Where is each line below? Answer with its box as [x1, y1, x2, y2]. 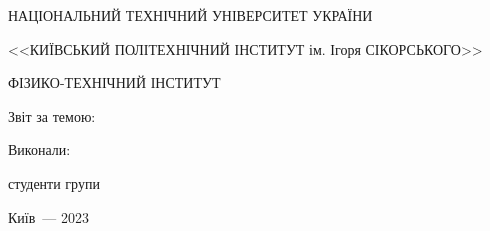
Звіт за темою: [8, 105, 96, 126]
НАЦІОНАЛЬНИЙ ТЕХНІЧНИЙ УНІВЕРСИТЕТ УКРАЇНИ [8, 5, 373, 25]
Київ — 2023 [8, 206, 89, 227]
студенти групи [8, 172, 100, 193]
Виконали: [8, 139, 71, 160]
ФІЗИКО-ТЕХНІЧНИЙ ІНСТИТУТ [8, 72, 221, 93]
